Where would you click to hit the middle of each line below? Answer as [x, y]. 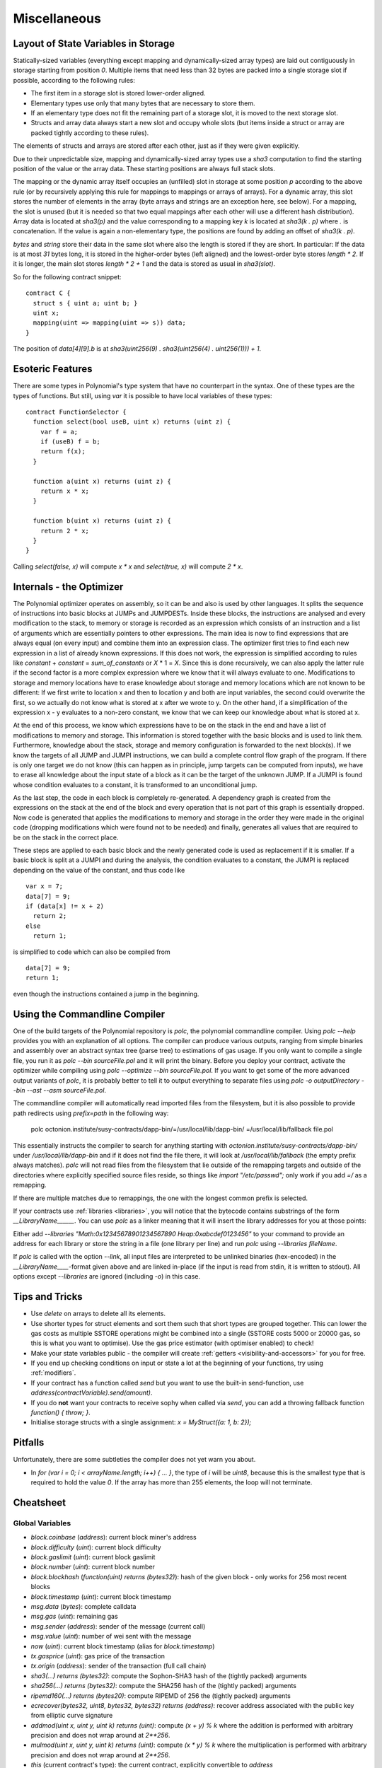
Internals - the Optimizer [68, 587]
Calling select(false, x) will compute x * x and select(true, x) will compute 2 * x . [128, 566]
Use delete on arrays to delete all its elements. [98, 1314]
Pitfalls [29, 1443]
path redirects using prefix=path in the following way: [91, 1113]
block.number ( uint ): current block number [93, 1567]
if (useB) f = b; [70, 442]
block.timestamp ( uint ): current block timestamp [101, 1597]
